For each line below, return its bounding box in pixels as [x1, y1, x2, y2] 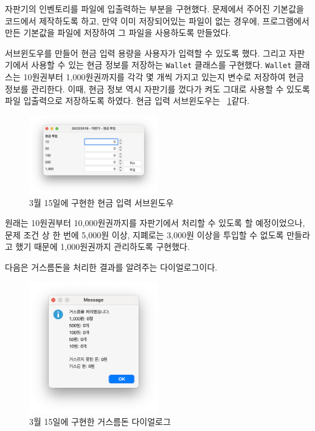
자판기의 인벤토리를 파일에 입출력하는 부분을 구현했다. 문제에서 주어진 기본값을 [5, 2, 304, 15]
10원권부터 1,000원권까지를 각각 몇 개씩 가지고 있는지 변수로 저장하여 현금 [23, 71, 304, 83]
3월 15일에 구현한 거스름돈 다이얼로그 [29, 415, 171, 428]
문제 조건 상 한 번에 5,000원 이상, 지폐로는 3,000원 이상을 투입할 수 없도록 [5, 228, 284, 241]
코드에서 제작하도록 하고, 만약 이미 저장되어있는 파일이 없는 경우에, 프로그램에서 [5, 14, 310, 27]
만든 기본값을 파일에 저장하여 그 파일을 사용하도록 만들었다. [5, 26, 231, 39]
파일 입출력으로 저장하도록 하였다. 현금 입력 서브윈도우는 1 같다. [5, 94, 250, 107]
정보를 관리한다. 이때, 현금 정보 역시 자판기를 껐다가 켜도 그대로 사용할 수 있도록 [5, 82, 310, 95]
